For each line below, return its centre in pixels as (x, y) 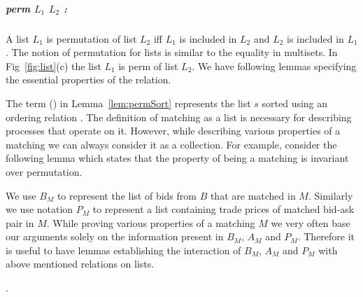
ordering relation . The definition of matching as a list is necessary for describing (179, 117)
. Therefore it (326, 236)
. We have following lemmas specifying (274, 65)
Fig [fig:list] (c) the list (54, 65)
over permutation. (44, 171)
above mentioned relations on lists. (80, 264)
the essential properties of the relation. (88, 80)
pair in (20, 222)
